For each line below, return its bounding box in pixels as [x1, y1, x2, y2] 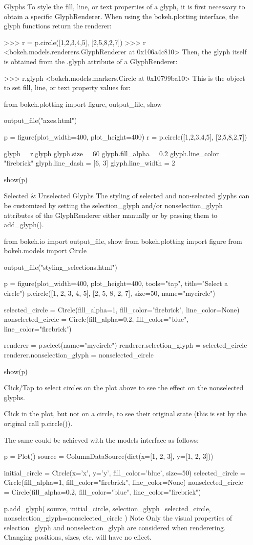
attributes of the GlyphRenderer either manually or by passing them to [4, 210, 218, 220]
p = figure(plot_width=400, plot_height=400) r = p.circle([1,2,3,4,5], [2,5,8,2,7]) [4, 131, 247, 142]
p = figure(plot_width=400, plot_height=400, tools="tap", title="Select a [4, 278, 228, 288]
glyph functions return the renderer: [4, 21, 112, 31]
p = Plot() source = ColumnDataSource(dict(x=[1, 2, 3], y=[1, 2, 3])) [4, 451, 213, 461]
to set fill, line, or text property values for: [4, 82, 131, 93]
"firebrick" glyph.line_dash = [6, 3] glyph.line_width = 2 [4, 158, 175, 168]
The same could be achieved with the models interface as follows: [4, 434, 199, 445]
